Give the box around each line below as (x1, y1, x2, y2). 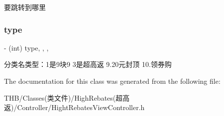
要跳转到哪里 (4, 2, 46, 12)
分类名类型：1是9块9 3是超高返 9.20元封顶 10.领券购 (4, 59, 172, 69)
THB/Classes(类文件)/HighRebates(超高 (4, 92, 130, 103)
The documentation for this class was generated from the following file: (4, 76, 221, 86)
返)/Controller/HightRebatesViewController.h (4, 102, 145, 113)
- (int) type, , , (4, 42, 49, 53)
